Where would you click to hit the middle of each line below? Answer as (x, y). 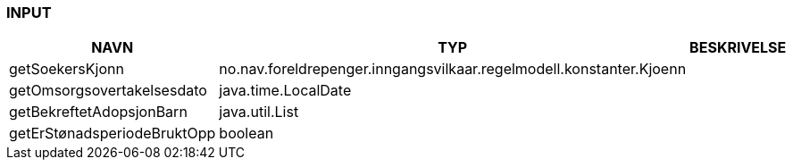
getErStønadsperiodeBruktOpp (113, 134)
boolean (246, 134)
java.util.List (259, 112)
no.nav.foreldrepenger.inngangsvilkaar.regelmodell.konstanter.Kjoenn (453, 69)
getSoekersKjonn (67, 69)
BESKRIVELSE (738, 48)
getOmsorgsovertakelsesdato (108, 91)
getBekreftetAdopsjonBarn (98, 112)
